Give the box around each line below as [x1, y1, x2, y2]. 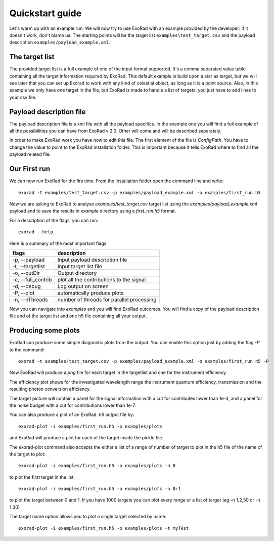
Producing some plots [9, 326, 80, 335]
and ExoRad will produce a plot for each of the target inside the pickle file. [9, 435, 164, 441]
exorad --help [18, 229, 53, 235]
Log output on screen [57, 282, 109, 289]
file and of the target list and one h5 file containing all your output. [9, 313, 147, 319]
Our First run [9, 164, 51, 173]
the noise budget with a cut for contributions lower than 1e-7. [9, 402, 136, 408]
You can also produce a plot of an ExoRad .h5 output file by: [9, 411, 134, 418]
